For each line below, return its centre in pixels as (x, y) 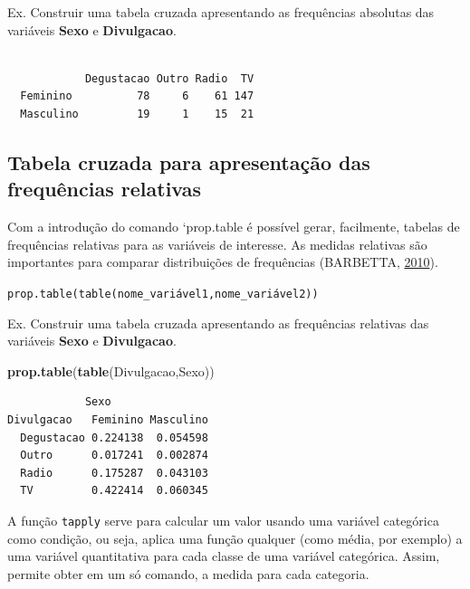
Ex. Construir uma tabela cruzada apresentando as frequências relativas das (218, 323)
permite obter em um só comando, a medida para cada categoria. (188, 573)
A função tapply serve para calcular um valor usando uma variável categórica (223, 520)
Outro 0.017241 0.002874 (114, 456)
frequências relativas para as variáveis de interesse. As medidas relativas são (217, 244)
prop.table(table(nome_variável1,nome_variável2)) (163, 294)
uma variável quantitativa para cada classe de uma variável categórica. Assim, (224, 556)
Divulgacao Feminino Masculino (108, 419)
